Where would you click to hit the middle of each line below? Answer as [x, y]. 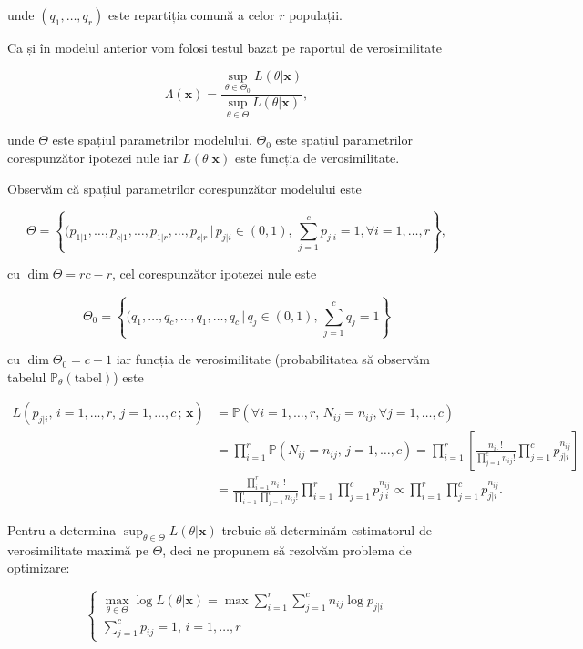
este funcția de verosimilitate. [317, 158]
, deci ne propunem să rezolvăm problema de [287, 549]
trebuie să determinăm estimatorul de [327, 530]
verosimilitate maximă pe [78, 549]
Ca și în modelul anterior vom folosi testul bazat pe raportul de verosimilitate [225, 47]
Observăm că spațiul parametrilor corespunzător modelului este [184, 188]
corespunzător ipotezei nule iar [93, 158]
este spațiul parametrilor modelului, [152, 140]
